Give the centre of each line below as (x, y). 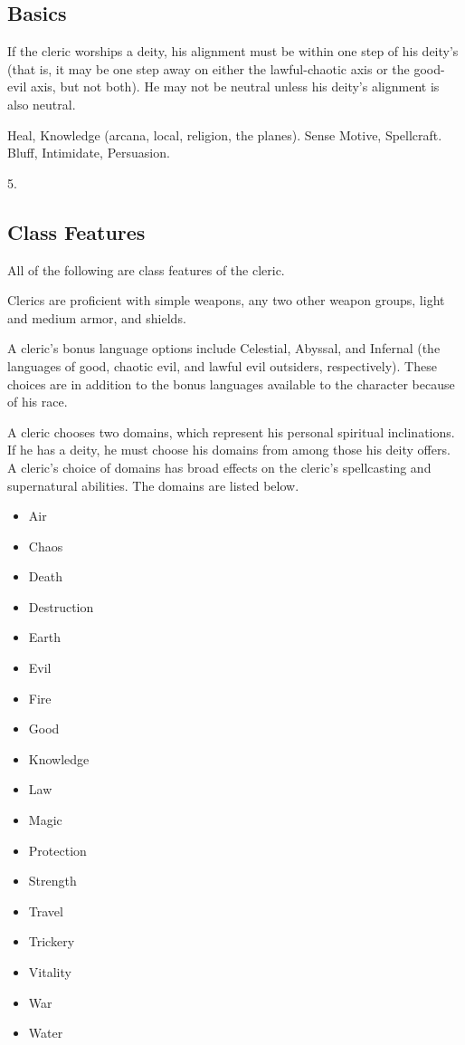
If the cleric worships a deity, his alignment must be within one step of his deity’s (233, 51)
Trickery (52, 941)
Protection (57, 850)
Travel (46, 911)
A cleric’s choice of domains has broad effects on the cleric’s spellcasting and (219, 467)
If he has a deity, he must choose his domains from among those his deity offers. (229, 450)
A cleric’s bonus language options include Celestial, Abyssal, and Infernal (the (224, 348)
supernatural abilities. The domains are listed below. (153, 485)
